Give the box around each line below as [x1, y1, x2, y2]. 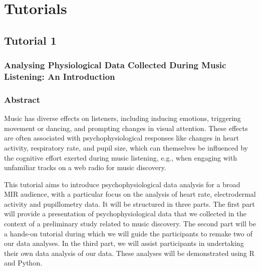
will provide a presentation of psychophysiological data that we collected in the [4, 208, 246, 219]
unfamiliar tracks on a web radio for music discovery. [4, 162, 166, 173]
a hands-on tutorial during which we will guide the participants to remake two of [4, 228, 252, 238]
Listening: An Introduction [4, 70, 115, 82]
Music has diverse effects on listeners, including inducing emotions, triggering [4, 113, 241, 123]
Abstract [4, 93, 40, 105]
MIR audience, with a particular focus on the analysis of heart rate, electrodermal [4, 189, 256, 199]
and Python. [4, 257, 43, 268]
